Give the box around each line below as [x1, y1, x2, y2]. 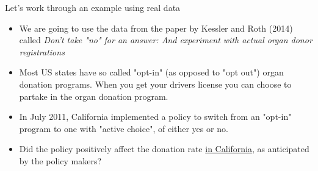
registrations [19, 45, 65, 58]
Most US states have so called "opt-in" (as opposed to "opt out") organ [19, 66, 284, 79]
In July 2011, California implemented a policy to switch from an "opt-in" [19, 110, 292, 123]
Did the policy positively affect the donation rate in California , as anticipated [19, 142, 309, 155]
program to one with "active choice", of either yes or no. [19, 122, 228, 134]
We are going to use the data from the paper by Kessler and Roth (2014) [19, 21, 293, 34]
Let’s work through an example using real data [5, 1, 181, 13]
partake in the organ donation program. [19, 89, 168, 102]
